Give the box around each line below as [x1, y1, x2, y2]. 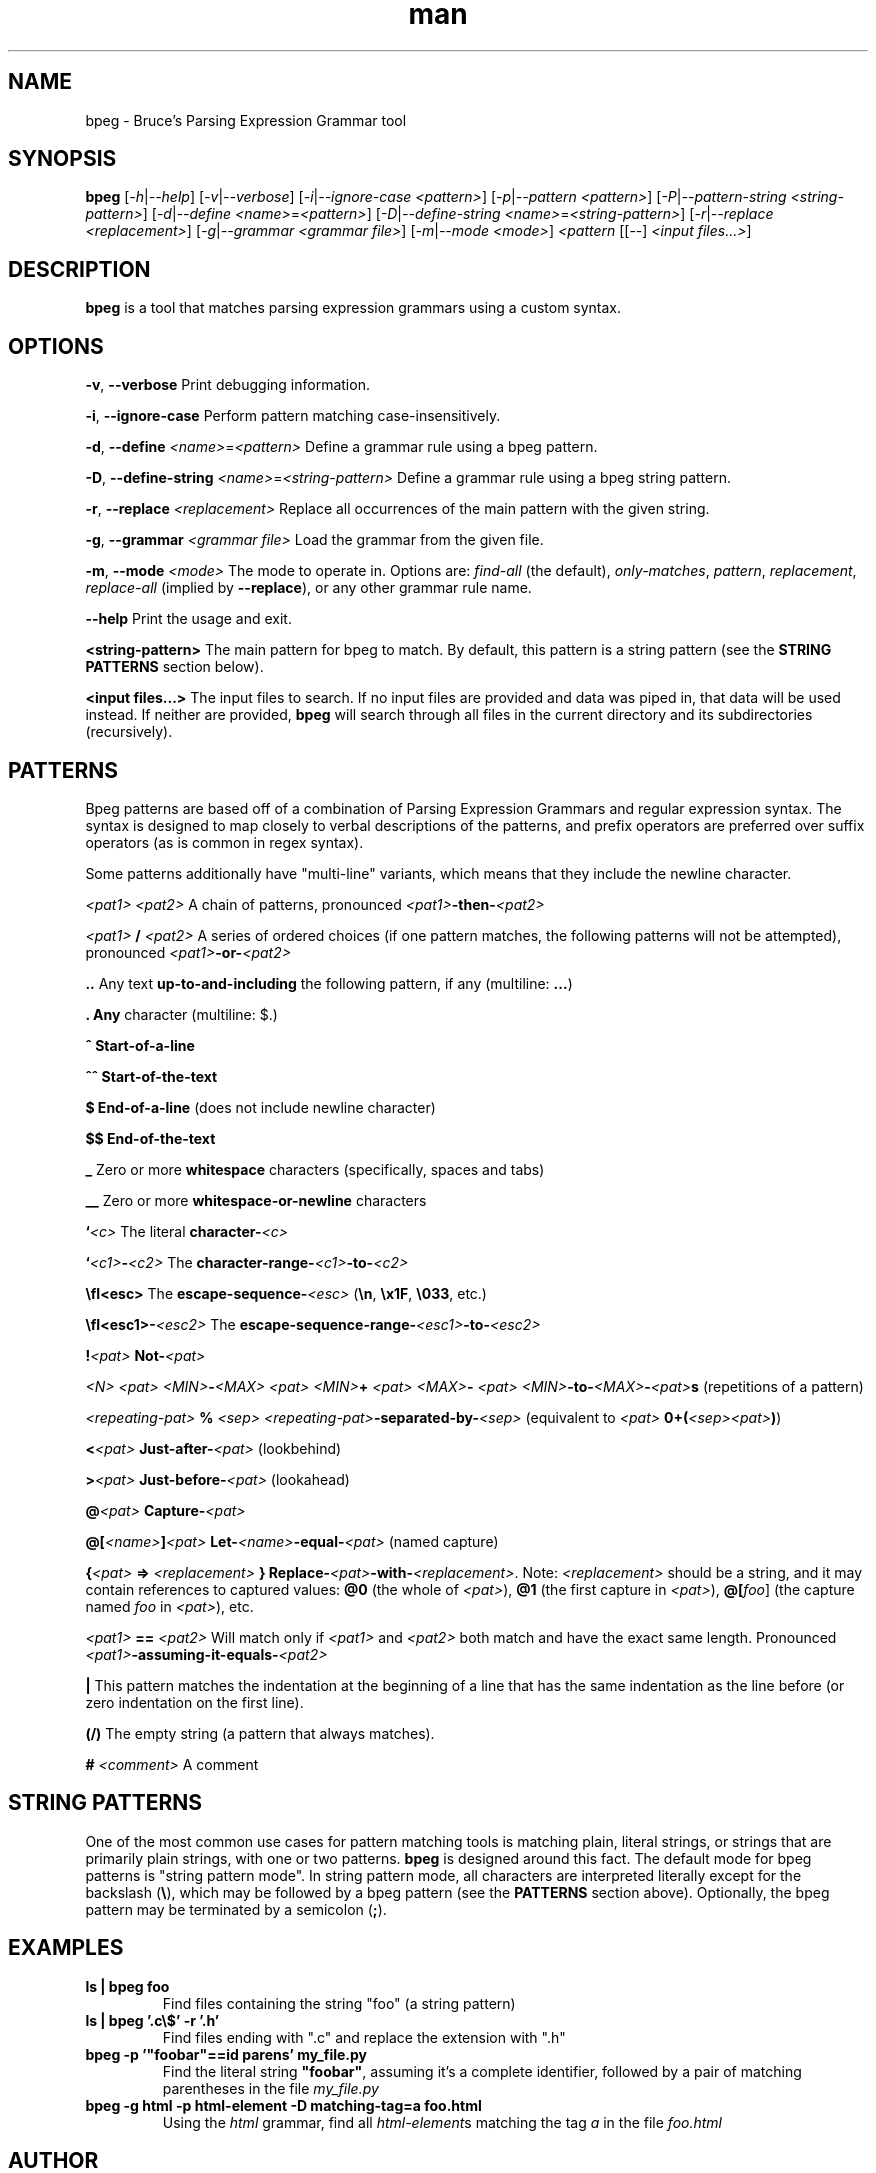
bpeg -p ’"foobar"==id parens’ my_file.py [85, 2045, 368, 2063]
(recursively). [85, 723, 173, 741]
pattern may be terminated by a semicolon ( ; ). [85, 1900, 387, 1918]
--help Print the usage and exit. [85, 610, 292, 628]
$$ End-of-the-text [85, 1129, 216, 1147]
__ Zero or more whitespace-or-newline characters [85, 1191, 427, 1209]
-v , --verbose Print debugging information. [85, 376, 370, 394]
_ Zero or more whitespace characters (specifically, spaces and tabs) [85, 1160, 545, 1178]
